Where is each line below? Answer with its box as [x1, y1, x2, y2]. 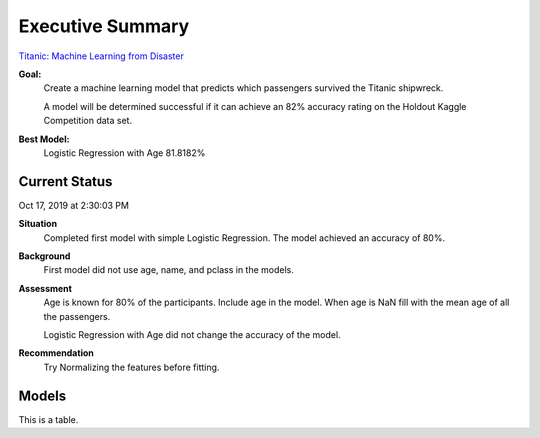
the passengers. [43, 310, 111, 322]
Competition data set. [43, 115, 133, 127]
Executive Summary [18, 15, 190, 37]
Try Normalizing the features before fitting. [43, 361, 220, 373]
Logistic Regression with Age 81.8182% [43, 146, 206, 159]
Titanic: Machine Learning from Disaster [18, 50, 184, 62]
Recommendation [18, 347, 94, 359]
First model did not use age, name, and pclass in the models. [43, 264, 295, 276]
